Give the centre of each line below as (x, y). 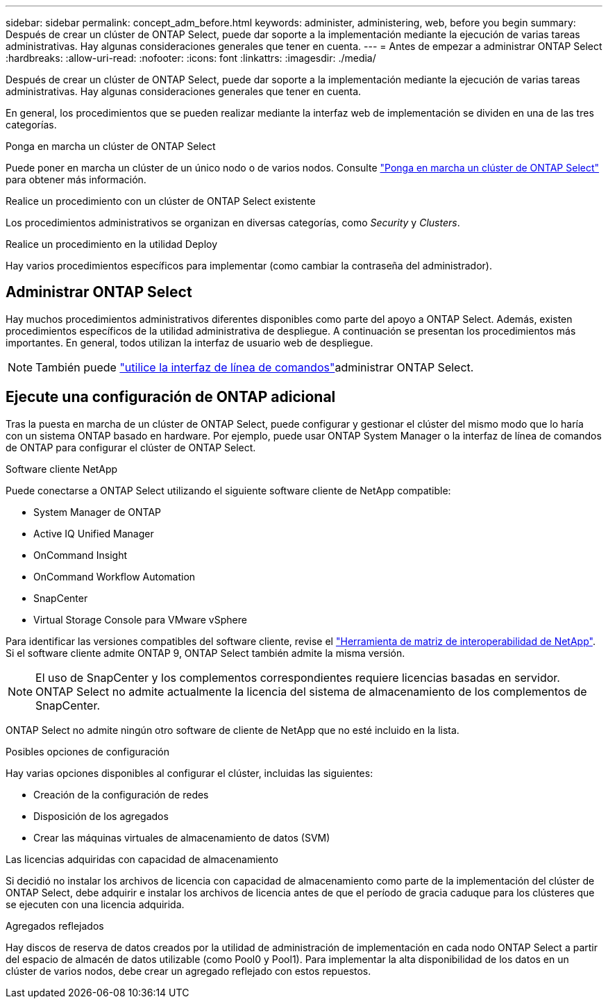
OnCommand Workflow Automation (115, 576)
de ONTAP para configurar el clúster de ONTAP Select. (131, 447)
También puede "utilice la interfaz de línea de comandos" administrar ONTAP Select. (255, 367)
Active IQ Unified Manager (94, 533)
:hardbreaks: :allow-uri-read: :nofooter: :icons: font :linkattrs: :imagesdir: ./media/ (191, 58)
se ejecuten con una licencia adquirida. (95, 904)
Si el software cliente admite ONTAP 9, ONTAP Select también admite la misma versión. (205, 653)
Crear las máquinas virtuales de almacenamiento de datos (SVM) (182, 837)
